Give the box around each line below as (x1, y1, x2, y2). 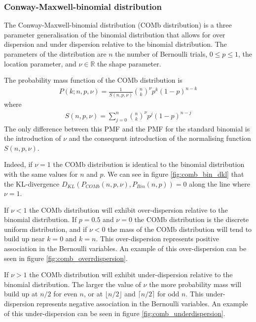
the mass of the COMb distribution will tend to (108, 224, 252, 234)
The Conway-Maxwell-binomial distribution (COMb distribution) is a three (4, 20, 232, 30)
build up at (4, 289, 38, 299)
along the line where (189, 178, 250, 189)
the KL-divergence (4, 178, 60, 189)
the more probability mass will (149, 279, 242, 289)
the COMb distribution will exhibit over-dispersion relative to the (29, 204, 228, 215)
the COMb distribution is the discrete (134, 214, 249, 225)
